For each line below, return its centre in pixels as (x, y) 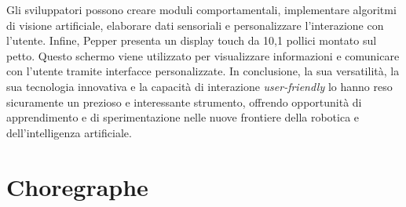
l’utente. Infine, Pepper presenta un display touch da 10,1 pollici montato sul (192, 40)
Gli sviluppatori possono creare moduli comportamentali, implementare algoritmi (201, 9)
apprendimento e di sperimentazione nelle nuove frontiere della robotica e (183, 117)
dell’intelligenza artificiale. (69, 132)
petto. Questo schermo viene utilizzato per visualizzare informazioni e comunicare (203, 55)
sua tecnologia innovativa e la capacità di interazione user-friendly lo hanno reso (199, 86)
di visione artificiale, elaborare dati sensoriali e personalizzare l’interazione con (195, 25)
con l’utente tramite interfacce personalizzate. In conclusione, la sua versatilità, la (203, 71)
